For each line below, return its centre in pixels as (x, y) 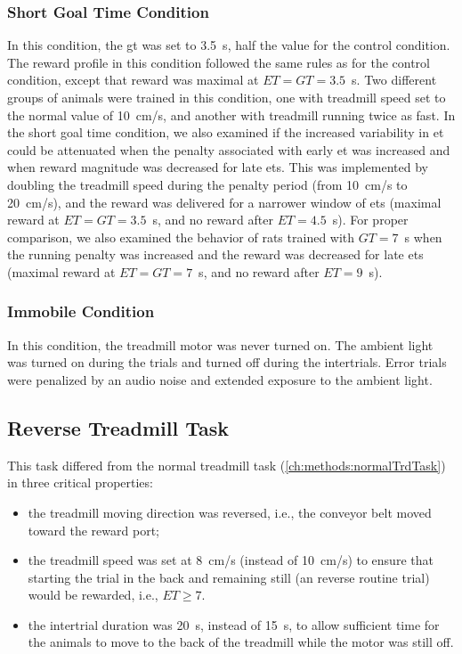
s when (423, 237)
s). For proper (370, 220)
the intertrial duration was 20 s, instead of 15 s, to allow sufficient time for (234, 624)
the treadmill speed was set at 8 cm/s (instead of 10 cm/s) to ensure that (231, 560)
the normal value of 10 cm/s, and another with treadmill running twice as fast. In (231, 114)
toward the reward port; (93, 530)
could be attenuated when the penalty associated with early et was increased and (229, 149)
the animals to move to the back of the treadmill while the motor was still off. (241, 642)
